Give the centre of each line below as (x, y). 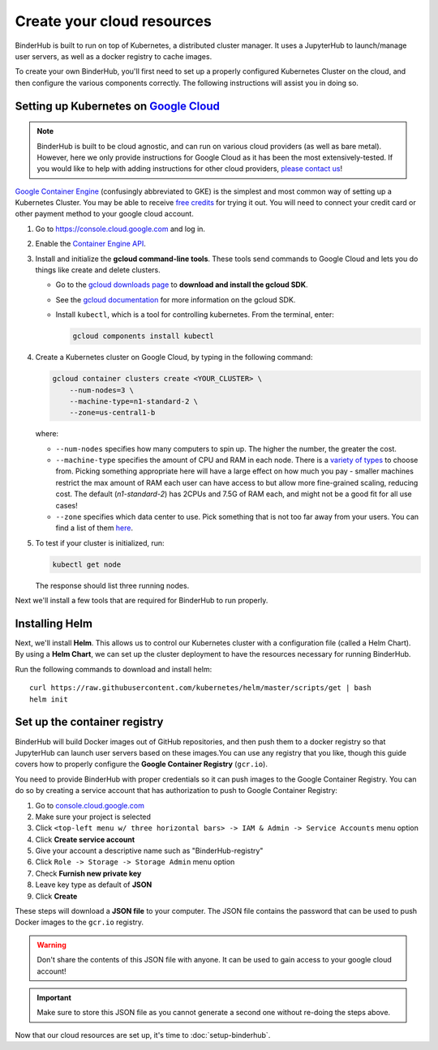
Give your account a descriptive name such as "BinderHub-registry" (149, 851)
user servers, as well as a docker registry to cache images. (114, 56)
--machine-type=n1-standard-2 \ (134, 401)
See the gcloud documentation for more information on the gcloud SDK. (176, 299)
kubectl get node (87, 564)
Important (54, 997)
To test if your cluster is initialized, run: (100, 542)
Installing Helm (54, 624)
